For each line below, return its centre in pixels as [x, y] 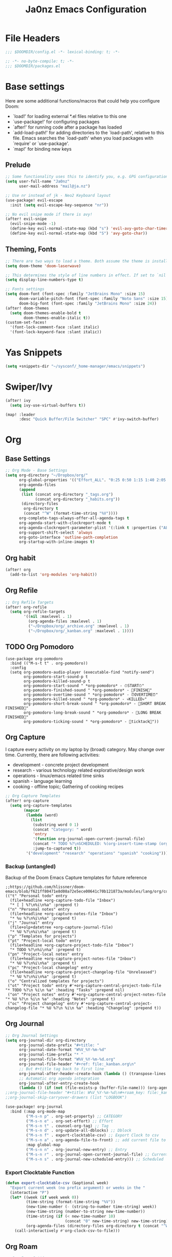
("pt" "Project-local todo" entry [44, 941]
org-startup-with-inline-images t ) [57, 542]
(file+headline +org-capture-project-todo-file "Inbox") [72, 945]
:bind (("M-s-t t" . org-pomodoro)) [49, 663]
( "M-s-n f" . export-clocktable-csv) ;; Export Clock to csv [92, 1136]
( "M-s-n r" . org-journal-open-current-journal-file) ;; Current [97, 1154]
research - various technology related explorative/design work [79, 771]
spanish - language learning [42, 781]
